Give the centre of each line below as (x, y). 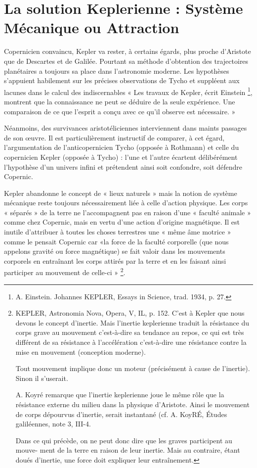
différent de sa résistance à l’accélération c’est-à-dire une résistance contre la (131, 342)
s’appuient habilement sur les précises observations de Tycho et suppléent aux (122, 80)
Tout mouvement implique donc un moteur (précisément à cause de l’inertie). (133, 368)
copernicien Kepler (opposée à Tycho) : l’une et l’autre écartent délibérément (121, 157)
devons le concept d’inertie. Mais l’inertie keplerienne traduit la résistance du (132, 322)
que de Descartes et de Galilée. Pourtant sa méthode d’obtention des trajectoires (126, 61)
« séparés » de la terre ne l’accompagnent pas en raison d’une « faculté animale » (128, 212)
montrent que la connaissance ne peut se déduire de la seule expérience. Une (120, 101)
